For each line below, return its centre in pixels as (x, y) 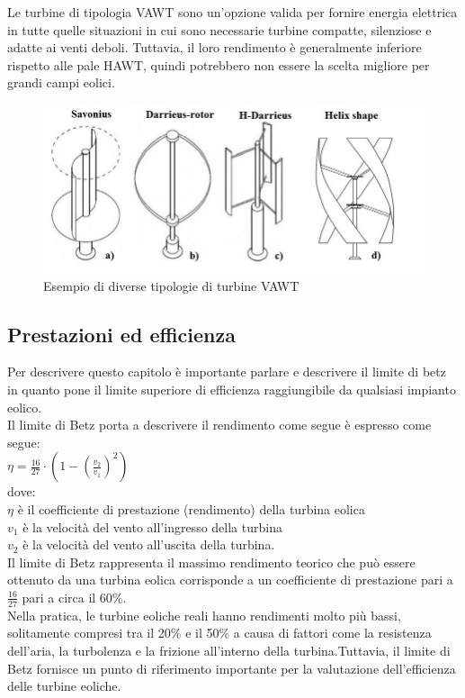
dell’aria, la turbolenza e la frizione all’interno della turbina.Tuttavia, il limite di (229, 650)
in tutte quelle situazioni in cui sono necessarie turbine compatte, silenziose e (219, 29)
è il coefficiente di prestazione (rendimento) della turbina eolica (191, 508)
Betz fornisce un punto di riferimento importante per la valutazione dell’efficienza (232, 668)
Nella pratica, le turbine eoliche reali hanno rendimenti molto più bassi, (204, 615)
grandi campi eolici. (61, 82)
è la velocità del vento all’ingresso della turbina (152, 526)
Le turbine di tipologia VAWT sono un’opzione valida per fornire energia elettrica (232, 12)
